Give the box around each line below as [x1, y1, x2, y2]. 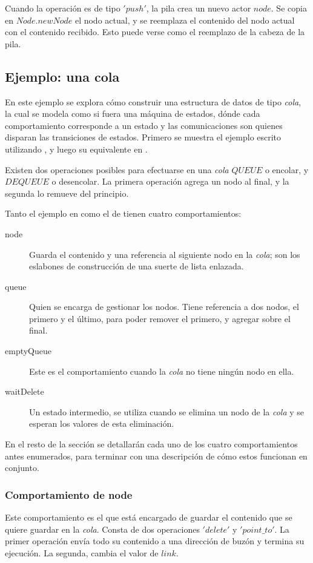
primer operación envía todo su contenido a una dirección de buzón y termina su [5, 535, 305, 547]
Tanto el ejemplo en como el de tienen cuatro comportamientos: [5, 207, 242, 220]
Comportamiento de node [5, 487, 133, 502]
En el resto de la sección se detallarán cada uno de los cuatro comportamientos [5, 438, 298, 450]
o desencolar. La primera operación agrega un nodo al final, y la [51, 175, 289, 188]
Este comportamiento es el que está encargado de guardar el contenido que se [5, 511, 292, 524]
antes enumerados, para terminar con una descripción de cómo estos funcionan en [5, 449, 308, 462]
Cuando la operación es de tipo [5, 2, 120, 14]
